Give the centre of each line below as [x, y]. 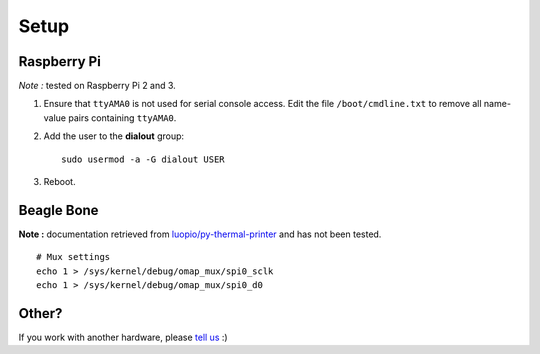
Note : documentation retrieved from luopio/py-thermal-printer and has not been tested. [200, 234]
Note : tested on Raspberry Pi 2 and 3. [97, 86]
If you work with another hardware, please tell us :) [123, 337]
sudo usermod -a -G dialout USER [143, 159]
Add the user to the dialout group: [114, 136]
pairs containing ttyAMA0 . [122, 117]
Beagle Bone [58, 210]
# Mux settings [73, 257]
